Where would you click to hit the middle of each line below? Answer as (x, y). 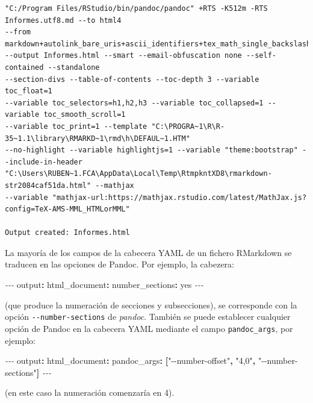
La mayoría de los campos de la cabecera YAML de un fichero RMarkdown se (148, 252)
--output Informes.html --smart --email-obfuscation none (123, 56)
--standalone (74, 67)
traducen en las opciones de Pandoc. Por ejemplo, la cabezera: (119, 264)
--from (18, 32)
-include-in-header (44, 162)
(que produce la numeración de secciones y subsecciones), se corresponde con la (151, 305)
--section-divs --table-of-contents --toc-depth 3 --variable (132, 79)
